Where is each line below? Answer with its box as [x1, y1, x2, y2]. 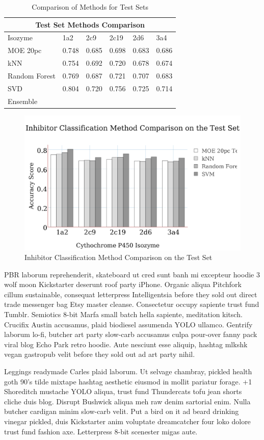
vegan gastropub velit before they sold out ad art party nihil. [4, 349, 195, 359]
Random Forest [8, 70, 56, 81]
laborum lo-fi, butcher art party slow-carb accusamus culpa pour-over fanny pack [4, 329, 257, 340]
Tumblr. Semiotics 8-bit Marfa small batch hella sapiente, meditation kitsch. [4, 309, 243, 320]
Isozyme [8, 32, 33, 43]
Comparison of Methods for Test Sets [32, 2, 149, 12]
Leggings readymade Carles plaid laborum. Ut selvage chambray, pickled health [4, 366, 252, 377]
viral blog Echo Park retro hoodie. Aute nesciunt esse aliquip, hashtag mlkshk [4, 339, 248, 349]
